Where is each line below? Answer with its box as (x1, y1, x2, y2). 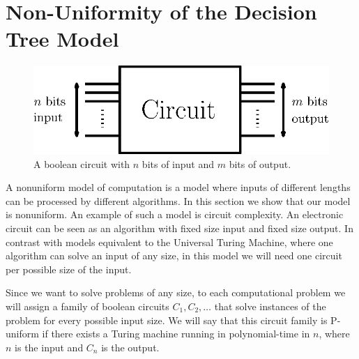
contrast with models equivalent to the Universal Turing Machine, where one (6, 234, 333, 249)
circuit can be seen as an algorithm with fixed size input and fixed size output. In (6, 220, 353, 235)
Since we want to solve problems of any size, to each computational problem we (6, 285, 346, 300)
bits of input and (142, 156, 215, 171)
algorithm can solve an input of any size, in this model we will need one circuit (6, 248, 342, 263)
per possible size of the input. (6, 261, 132, 276)
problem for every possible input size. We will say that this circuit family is (6, 312, 328, 327)
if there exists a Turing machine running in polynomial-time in (42, 326, 310, 341)
